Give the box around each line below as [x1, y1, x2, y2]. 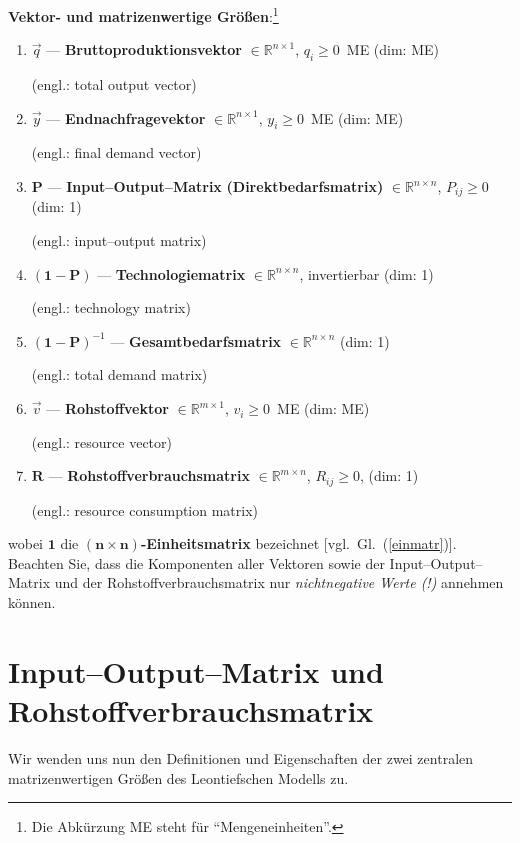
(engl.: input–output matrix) [31, 230, 207, 251]
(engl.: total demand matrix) [31, 364, 208, 385]
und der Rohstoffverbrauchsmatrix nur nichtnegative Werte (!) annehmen [54, 572, 504, 593]
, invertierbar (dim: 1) [299, 263, 434, 284]
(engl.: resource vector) [31, 431, 172, 452]
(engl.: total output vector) [31, 74, 197, 95]
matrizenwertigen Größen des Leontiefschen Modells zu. [8, 767, 349, 788]
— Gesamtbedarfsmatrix [110, 330, 282, 351]
